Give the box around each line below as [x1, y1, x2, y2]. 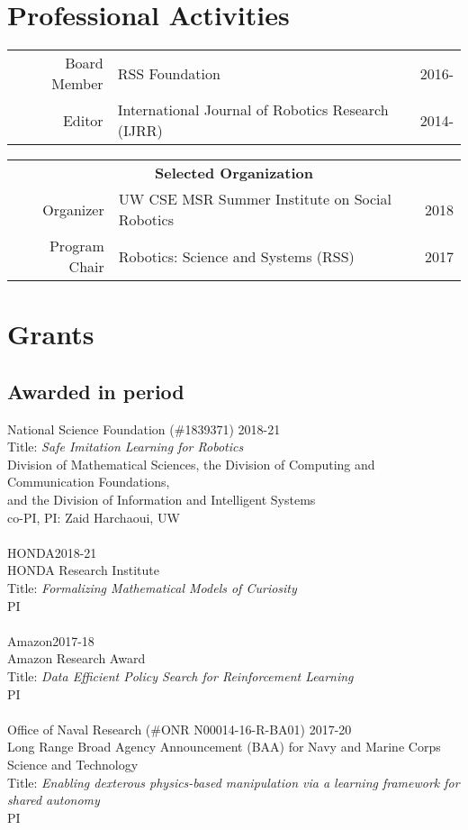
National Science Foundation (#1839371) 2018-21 [7, 419, 281, 438]
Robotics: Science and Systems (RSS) [118, 245, 355, 267]
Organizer [42, 198, 104, 220]
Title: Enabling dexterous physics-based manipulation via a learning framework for [7, 772, 460, 791]
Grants [7, 315, 94, 352]
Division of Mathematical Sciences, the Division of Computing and [7, 454, 375, 473]
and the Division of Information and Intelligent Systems [7, 490, 316, 509]
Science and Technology [7, 754, 139, 773]
